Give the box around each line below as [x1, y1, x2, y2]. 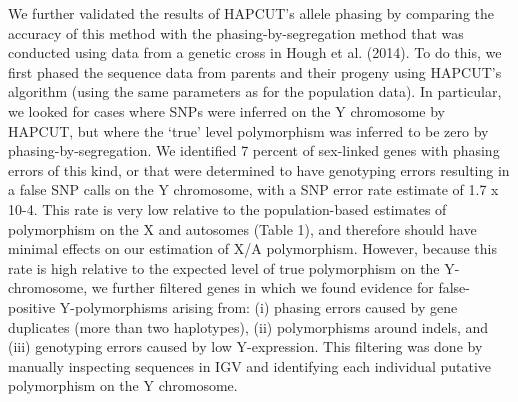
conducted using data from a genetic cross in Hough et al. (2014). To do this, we [8, 42, 502, 63]
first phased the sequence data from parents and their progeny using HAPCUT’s [8, 61, 502, 82]
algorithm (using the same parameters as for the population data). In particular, [8, 81, 502, 102]
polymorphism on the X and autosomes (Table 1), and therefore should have [8, 218, 477, 239]
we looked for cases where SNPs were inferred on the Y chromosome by [8, 100, 445, 121]
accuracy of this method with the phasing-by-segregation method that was [8, 22, 464, 43]
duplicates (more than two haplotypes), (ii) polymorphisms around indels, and [8, 316, 489, 337]
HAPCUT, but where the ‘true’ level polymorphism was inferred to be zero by [8, 120, 489, 141]
